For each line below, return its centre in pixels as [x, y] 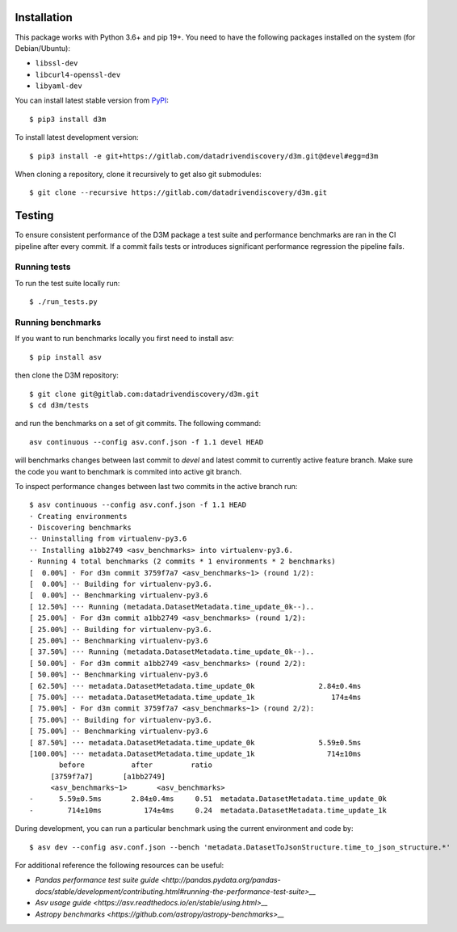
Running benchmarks [58, 323]
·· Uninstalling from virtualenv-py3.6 [108, 539]
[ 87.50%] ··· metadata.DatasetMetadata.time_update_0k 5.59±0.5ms [195, 742]
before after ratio [136, 765]
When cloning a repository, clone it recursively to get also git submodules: [138, 175]
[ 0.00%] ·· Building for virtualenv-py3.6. [121, 584]
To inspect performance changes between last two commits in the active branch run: [156, 486]
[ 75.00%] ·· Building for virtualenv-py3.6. [121, 720]
